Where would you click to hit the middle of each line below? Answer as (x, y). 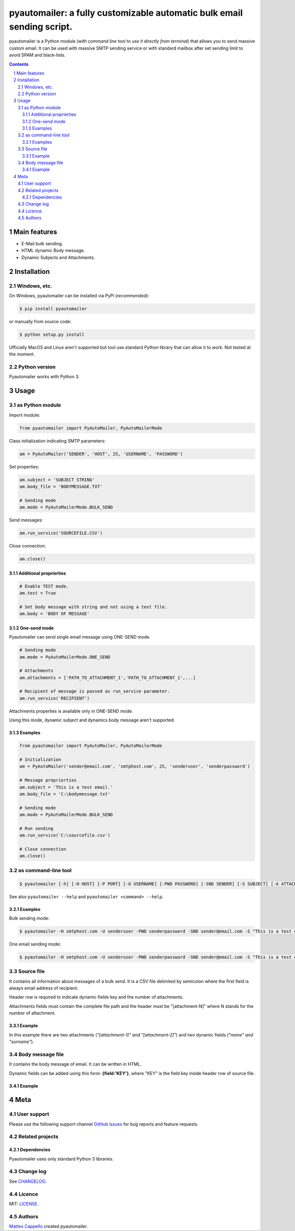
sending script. (41, 27)
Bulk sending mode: (29, 918)
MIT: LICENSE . (24, 1203)
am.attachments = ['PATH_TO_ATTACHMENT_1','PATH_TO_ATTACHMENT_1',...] (108, 678)
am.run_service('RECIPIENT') (55, 698)
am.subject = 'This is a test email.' (66, 787)
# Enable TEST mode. (44, 586)
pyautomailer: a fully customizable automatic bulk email (126, 13)
